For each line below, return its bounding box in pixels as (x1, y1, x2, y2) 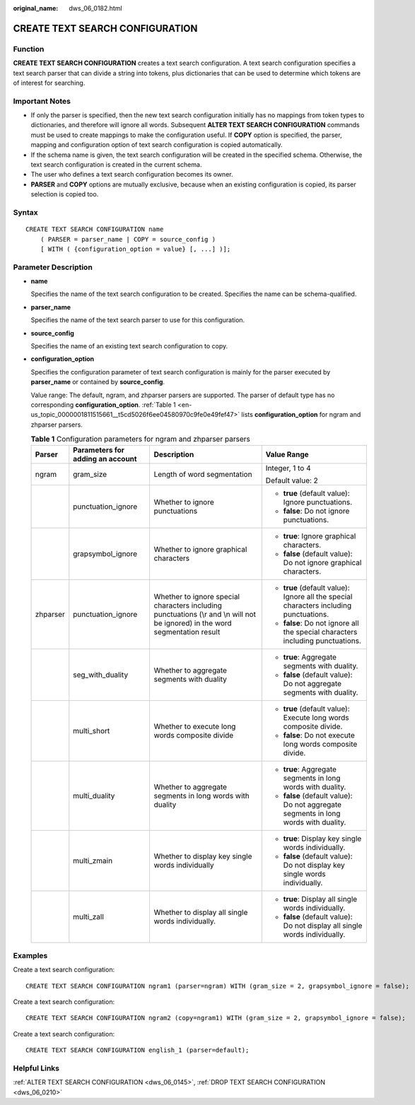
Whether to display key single (153, 851, 252, 861)
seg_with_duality (73, 670, 129, 680)
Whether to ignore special (153, 591, 240, 601)
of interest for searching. (13, 78, 86, 87)
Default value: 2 (265, 475, 318, 485)
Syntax (13, 207, 38, 217)
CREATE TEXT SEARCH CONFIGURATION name (25, 225, 164, 233)
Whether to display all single (153, 907, 248, 917)
